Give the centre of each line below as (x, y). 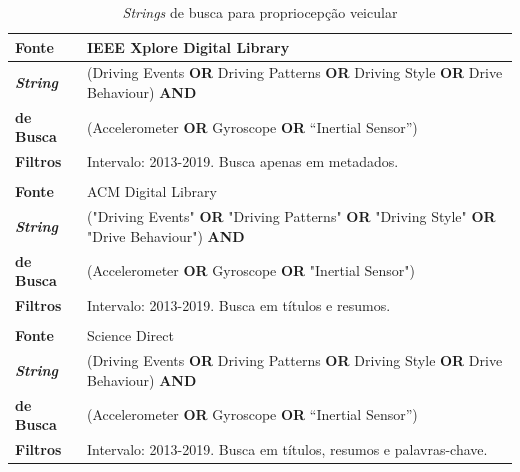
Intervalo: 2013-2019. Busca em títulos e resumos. (238, 305)
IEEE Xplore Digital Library (188, 46)
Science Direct (130, 335)
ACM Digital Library (151, 191)
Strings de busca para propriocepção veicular (260, 12)
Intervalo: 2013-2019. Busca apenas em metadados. (242, 161)
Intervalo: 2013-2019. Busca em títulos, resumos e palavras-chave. (287, 448)
